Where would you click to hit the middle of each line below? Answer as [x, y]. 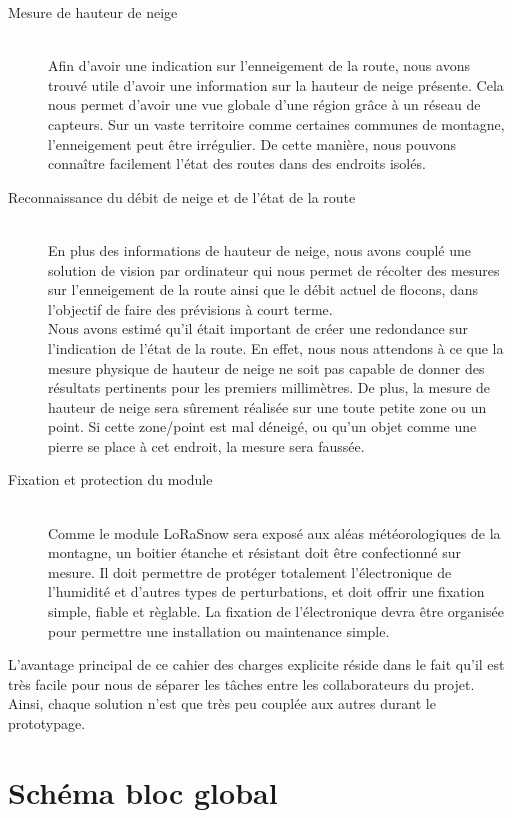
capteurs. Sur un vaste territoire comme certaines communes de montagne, [276, 123]
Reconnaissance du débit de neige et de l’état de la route [182, 196]
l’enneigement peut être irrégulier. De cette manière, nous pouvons [252, 143]
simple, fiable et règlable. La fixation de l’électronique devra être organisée [276, 611]
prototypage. [47, 723]
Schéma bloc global [143, 791]
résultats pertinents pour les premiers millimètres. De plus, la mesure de [269, 387]
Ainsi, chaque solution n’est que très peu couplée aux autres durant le [222, 703]
